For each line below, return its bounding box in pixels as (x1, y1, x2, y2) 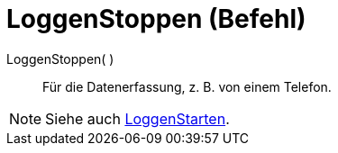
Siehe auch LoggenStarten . (45, 109, 230, 128)
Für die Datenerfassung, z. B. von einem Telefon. (42, 78, 332, 94)
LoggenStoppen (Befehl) (6, 4, 306, 34)
